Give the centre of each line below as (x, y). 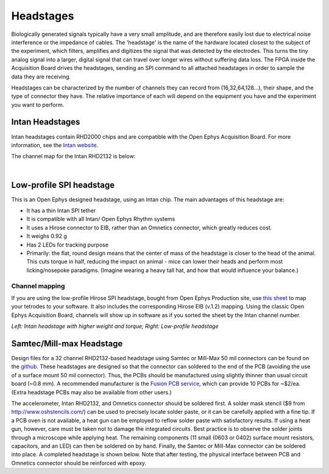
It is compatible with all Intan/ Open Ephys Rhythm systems (101, 219)
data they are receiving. (41, 77)
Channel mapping (38, 286)
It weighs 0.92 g (47, 236)
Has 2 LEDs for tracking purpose (68, 245)
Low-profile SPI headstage (63, 185)
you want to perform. (38, 105)
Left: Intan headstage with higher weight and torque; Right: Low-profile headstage (115, 326)
